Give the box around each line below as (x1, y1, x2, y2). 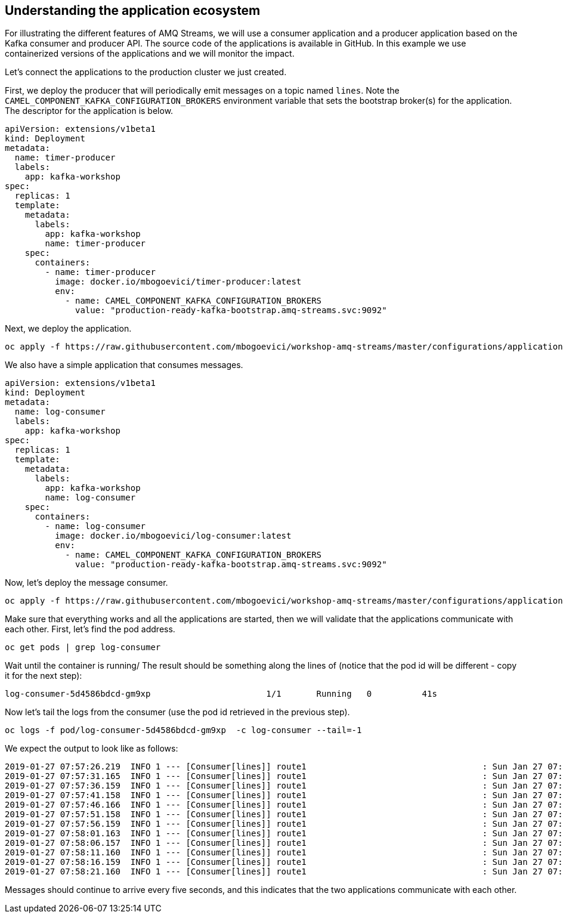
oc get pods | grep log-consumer (5, 642, 161, 653)
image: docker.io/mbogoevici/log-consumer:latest (55, 531, 292, 541)
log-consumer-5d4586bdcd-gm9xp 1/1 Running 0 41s (5, 689, 437, 699)
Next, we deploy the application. (5, 323, 132, 334)
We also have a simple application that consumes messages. (5, 360, 243, 370)
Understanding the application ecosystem (5, 3, 261, 18)
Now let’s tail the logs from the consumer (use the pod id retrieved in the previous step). (5, 707, 350, 718)
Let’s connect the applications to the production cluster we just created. (5, 67, 287, 78)
